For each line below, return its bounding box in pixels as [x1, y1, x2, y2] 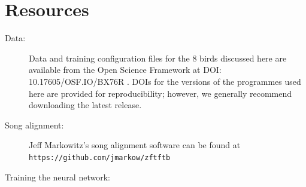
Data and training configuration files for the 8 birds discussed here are [29, 51, 287, 64]
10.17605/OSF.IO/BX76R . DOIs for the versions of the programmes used [29, 75, 301, 87]
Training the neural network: [5, 170, 110, 183]
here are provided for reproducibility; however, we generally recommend [29, 87, 292, 99]
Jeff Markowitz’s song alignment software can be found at [29, 139, 241, 151]
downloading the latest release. [29, 99, 142, 111]
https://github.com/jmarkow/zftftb [29, 153, 171, 162]
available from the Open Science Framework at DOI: [29, 63, 222, 76]
